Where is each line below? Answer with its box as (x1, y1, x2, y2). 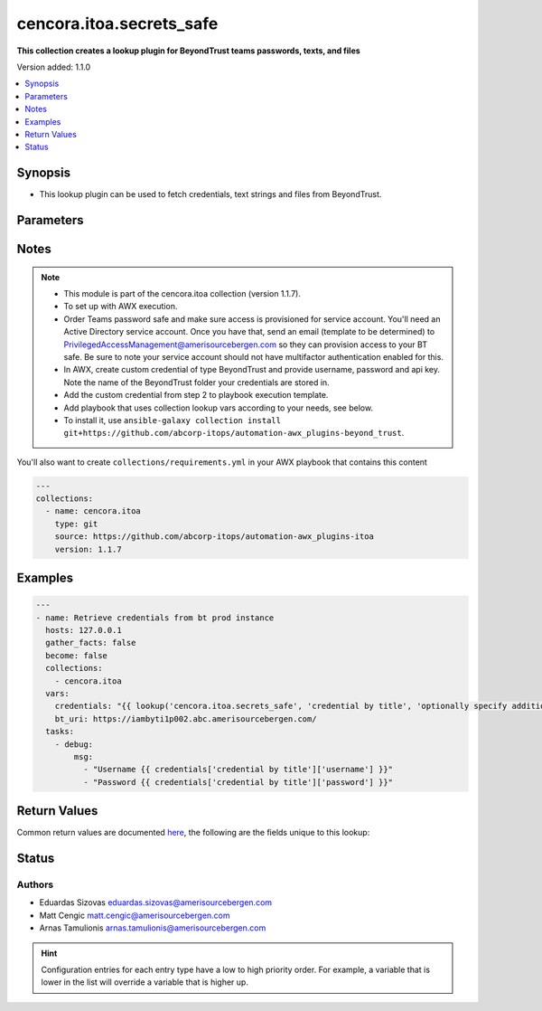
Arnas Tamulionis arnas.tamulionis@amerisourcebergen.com (39, 922, 266, 933)
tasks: (45, 726, 75, 737)
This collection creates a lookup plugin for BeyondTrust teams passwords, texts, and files (16, 45, 360, 56)
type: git (54, 518, 98, 529)
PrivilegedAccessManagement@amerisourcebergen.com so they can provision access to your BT (63, 339, 428, 350)
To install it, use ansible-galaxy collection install (63, 414, 282, 425)
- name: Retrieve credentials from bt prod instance (35, 612, 275, 623)
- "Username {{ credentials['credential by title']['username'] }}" (82, 764, 393, 775)
